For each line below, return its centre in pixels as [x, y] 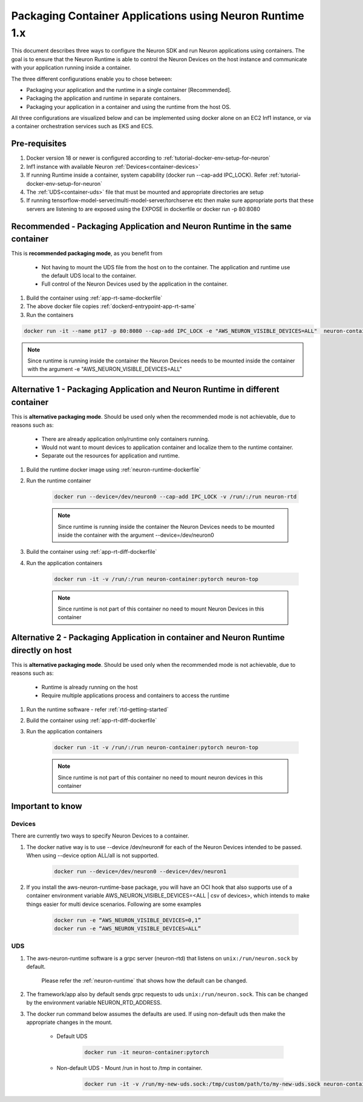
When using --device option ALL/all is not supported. [93, 855]
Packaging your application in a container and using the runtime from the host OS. [129, 107]
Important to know [47, 806]
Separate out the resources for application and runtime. [110, 456]
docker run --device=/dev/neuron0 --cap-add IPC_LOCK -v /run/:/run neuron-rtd [175, 497]
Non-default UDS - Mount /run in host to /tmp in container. [129, 1068]
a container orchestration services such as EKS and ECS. [82, 126]
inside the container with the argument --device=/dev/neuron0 [136, 535]
